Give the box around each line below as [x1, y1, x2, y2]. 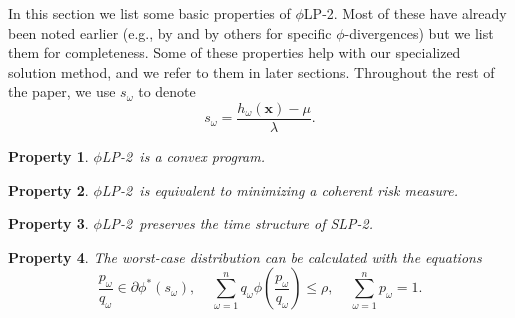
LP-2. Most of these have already [303, 3, 507, 23]
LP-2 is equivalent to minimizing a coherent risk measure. [101, 179, 459, 200]
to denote [138, 81, 196, 102]
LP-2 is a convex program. [101, 146, 266, 167]
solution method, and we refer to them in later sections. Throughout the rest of [8, 61, 495, 82]
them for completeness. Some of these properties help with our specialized [8, 42, 461, 63]
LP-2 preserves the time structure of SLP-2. [101, 213, 374, 234]
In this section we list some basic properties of [8, 3, 291, 23]
